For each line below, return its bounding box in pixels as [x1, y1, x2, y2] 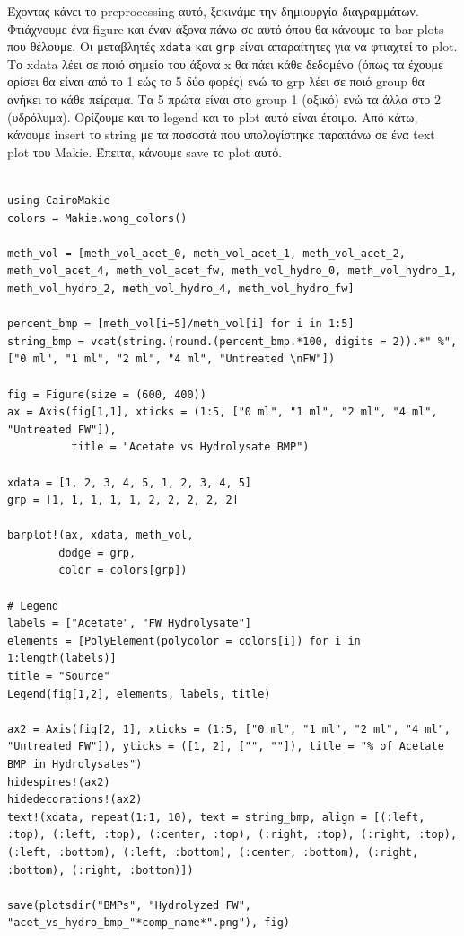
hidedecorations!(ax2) [7, 793, 143, 807]
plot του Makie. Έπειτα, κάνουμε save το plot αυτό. [7, 142, 283, 161]
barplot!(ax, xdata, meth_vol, [7, 529, 194, 542]
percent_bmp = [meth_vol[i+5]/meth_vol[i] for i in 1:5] [7, 317, 355, 331]
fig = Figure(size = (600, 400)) [7, 388, 206, 401]
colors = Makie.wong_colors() [7, 211, 188, 225]
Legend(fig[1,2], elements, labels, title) [7, 687, 271, 700]
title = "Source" [7, 670, 110, 683]
